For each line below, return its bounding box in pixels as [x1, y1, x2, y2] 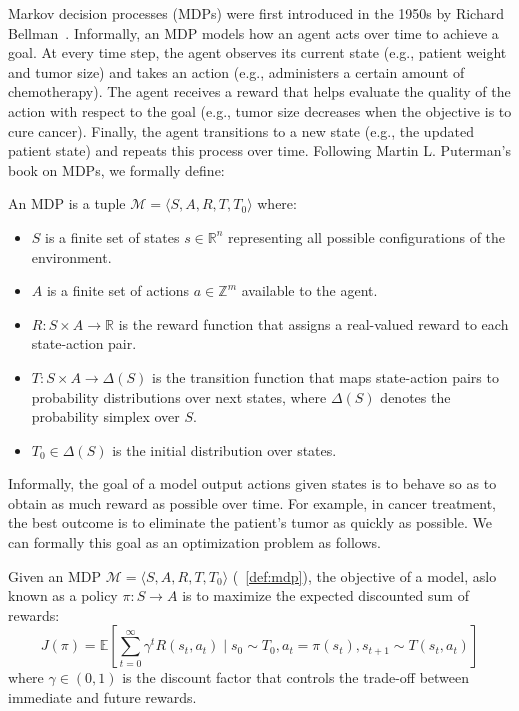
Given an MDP [8, 565, 102, 586]
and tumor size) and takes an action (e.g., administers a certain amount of [8, 61, 465, 82]
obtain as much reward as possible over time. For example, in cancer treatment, [8, 492, 496, 513]
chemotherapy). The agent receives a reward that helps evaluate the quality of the [8, 81, 511, 102]
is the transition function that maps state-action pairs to [152, 366, 499, 387]
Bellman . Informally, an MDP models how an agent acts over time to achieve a [8, 22, 499, 43]
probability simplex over [31, 406, 180, 427]
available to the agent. [241, 280, 378, 301]
